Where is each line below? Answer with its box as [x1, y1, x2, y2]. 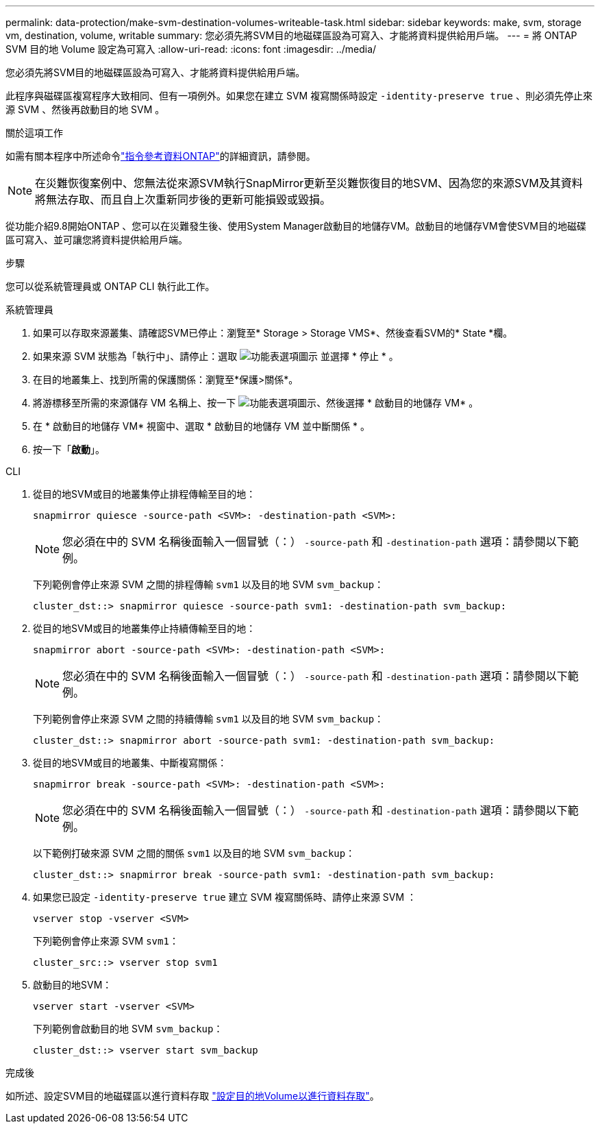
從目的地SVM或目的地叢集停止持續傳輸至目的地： [33, 622, 256, 634]
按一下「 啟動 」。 [33, 444, 105, 455]
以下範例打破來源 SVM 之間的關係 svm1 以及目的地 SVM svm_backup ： [33, 847, 355, 859]
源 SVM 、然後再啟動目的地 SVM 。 [5, 104, 165, 115]
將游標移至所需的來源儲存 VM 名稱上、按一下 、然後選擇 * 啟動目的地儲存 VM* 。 [33, 397, 479, 409]
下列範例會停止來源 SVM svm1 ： [33, 935, 179, 947]
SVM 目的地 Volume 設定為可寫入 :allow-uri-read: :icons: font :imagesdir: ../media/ [5, 43, 377, 55]
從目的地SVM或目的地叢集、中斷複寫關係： [33, 757, 227, 768]
